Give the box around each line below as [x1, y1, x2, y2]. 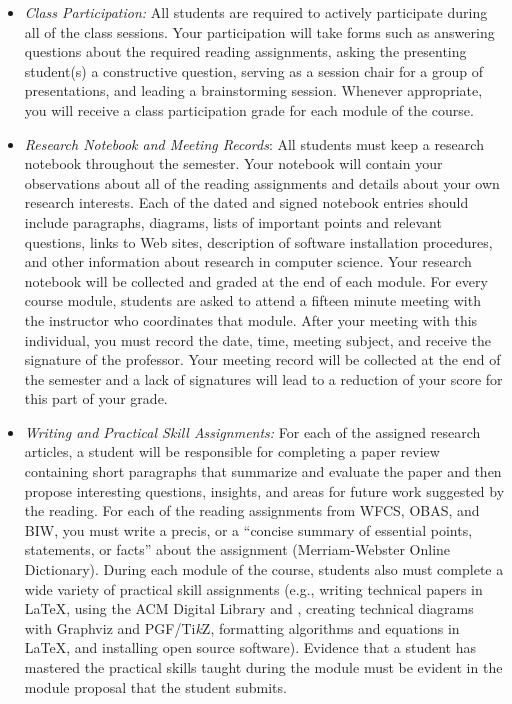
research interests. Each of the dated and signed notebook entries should [24, 192, 469, 213]
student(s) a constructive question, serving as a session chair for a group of [24, 60, 484, 81]
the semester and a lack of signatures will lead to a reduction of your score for [24, 368, 503, 389]
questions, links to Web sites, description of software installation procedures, [24, 231, 493, 252]
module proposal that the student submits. [24, 676, 287, 697]
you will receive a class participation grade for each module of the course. [24, 99, 474, 120]
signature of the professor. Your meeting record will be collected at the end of [24, 349, 501, 370]
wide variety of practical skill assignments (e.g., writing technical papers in [24, 578, 483, 599]
